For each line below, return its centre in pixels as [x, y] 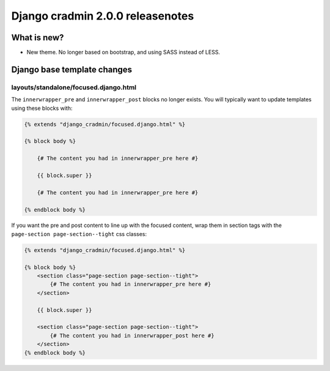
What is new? [38, 38]
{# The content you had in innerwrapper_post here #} [132, 335]
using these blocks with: [42, 108]
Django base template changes [72, 69]
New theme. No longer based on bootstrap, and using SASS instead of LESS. [123, 52]
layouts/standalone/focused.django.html [74, 87]
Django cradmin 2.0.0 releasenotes [103, 16]
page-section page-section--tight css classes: [79, 234]
